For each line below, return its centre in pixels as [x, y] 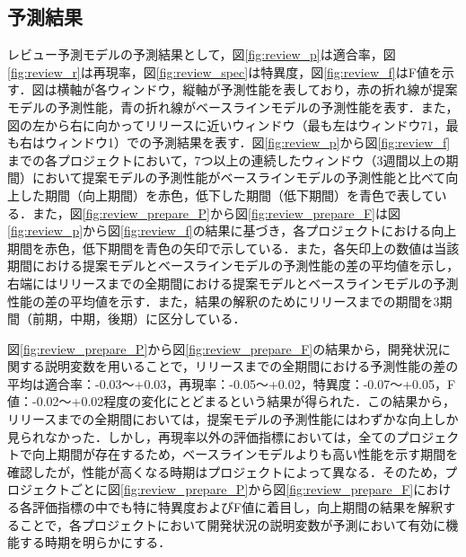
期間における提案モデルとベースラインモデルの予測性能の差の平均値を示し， [233, 265]
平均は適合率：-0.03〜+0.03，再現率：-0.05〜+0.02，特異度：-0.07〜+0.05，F [232, 383]
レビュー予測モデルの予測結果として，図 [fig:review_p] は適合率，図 [202, 54]
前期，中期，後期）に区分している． [139, 318]
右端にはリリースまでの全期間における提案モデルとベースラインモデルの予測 [233, 283]
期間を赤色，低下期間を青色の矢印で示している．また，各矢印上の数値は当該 [233, 248]
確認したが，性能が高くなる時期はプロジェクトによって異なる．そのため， [226, 471]
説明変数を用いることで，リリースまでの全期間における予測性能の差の [251, 366]
